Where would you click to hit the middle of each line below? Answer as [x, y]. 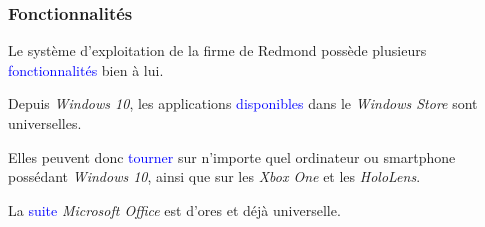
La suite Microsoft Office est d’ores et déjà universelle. [174, 209]
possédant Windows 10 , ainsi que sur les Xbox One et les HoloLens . [214, 176]
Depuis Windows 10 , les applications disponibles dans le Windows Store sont [243, 103]
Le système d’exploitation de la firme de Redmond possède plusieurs [217, 50]
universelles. [45, 123]
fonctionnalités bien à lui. [86, 69]
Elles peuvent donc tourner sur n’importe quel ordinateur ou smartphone [232, 156]
